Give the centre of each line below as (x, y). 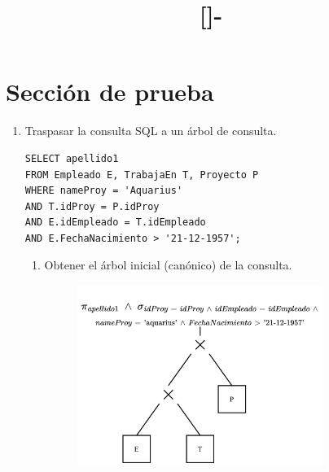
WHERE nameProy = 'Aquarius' (104, 191)
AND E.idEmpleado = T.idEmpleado (115, 223)
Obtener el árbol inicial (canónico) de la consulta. (168, 265)
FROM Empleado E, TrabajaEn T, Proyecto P (142, 175)
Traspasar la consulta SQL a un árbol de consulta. (151, 131)
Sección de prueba (110, 92)
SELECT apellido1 (72, 158)
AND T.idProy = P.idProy (92, 206)
